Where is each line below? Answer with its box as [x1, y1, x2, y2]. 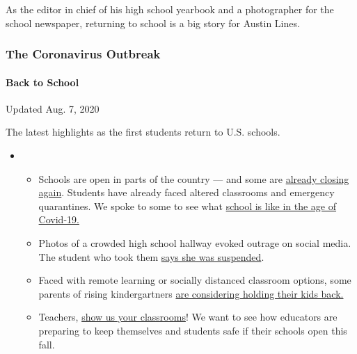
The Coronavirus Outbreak [6, 45, 161, 63]
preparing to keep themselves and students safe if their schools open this [38, 323, 347, 337]
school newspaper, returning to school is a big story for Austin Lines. [6, 15, 300, 30]
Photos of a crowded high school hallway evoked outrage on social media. [38, 235, 351, 250]
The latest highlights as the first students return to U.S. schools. [6, 124, 280, 139]
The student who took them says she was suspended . [38, 249, 264, 264]
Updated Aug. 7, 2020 [6, 101, 100, 115]
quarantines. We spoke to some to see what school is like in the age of [38, 198, 337, 213]
